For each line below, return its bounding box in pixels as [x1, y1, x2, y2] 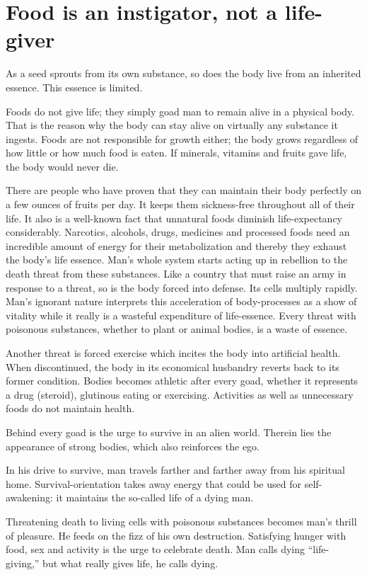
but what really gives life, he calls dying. [42, 555, 219, 570]
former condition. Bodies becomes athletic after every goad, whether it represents [6, 373, 359, 388]
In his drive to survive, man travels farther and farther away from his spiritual [6, 462, 345, 477]
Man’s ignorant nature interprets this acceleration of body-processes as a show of [6, 294, 357, 309]
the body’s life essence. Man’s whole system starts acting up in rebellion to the [6, 252, 348, 267]
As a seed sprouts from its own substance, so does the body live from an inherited [6, 66, 361, 81]
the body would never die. [6, 159, 119, 173]
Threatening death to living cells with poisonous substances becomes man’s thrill [6, 513, 357, 528]
